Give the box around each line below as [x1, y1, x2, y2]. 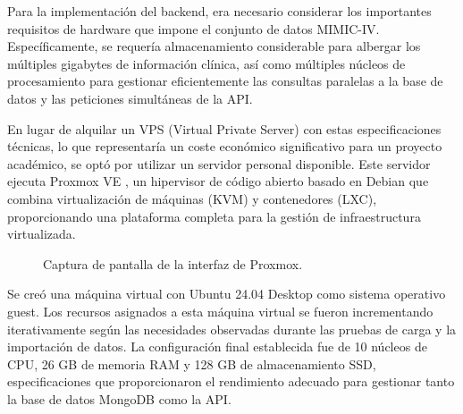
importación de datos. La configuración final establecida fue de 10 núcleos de [7, 337, 427, 356]
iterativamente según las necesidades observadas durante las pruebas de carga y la [7, 319, 457, 338]
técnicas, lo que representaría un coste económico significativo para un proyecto [7, 137, 442, 156]
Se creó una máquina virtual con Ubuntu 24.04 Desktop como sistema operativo [7, 284, 446, 303]
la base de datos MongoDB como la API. [7, 389, 231, 408]
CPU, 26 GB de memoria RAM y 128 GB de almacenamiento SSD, [7, 354, 376, 373]
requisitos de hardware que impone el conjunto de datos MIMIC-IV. [7, 19, 380, 38]
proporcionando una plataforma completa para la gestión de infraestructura [7, 207, 421, 225]
